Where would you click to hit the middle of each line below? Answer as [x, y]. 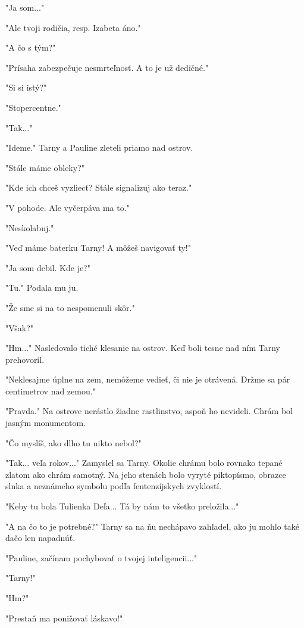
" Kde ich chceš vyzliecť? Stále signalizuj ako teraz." [99, 187]
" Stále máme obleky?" [45, 167]
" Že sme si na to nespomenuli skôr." [70, 307]
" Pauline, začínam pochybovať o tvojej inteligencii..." [101, 557]
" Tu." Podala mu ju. [42, 287]
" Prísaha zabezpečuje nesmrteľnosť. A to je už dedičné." [107, 67]
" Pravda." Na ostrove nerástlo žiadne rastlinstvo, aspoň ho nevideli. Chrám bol [149, 411]
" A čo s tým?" [31, 47]
